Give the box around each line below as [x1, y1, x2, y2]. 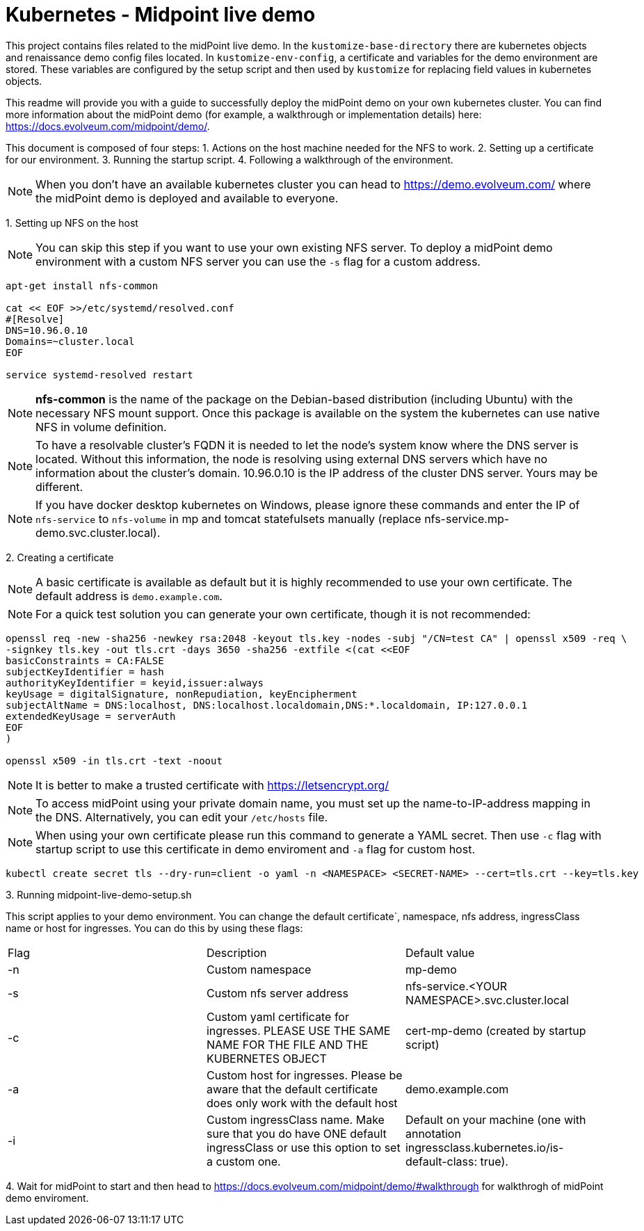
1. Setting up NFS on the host [6, 216, 138, 229]
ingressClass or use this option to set [206, 1140, 401, 1154]
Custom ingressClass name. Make [206, 1112, 385, 1127]
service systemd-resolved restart [6, 369, 193, 380]
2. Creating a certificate [6, 551, 114, 563]
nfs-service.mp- [424, 511, 510, 526]
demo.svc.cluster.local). [35, 525, 161, 540]
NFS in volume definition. [35, 419, 167, 434]
